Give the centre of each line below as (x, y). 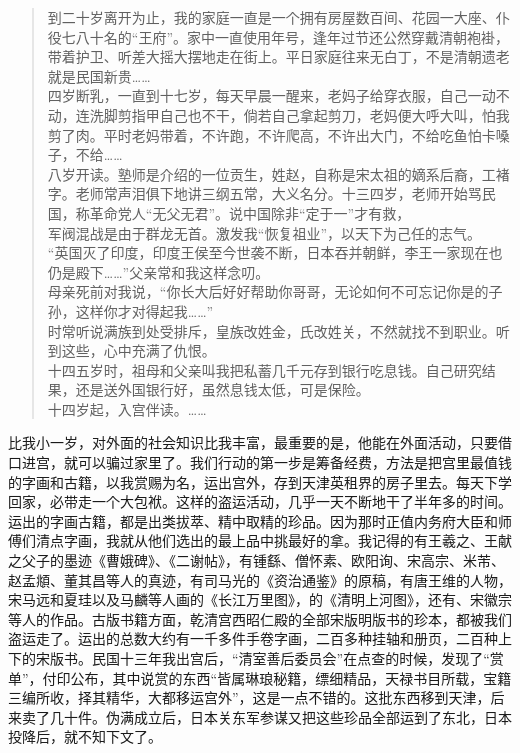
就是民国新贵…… (99, 75)
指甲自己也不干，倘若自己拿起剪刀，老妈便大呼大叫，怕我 (320, 114)
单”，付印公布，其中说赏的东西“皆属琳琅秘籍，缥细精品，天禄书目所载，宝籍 (260, 677)
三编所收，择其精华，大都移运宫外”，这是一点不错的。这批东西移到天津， (249, 697)
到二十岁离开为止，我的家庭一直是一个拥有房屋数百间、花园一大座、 (271, 17)
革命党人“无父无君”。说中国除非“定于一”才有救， (250, 212)
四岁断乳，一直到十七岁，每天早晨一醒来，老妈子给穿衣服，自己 (257, 95)
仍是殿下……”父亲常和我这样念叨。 (158, 271)
